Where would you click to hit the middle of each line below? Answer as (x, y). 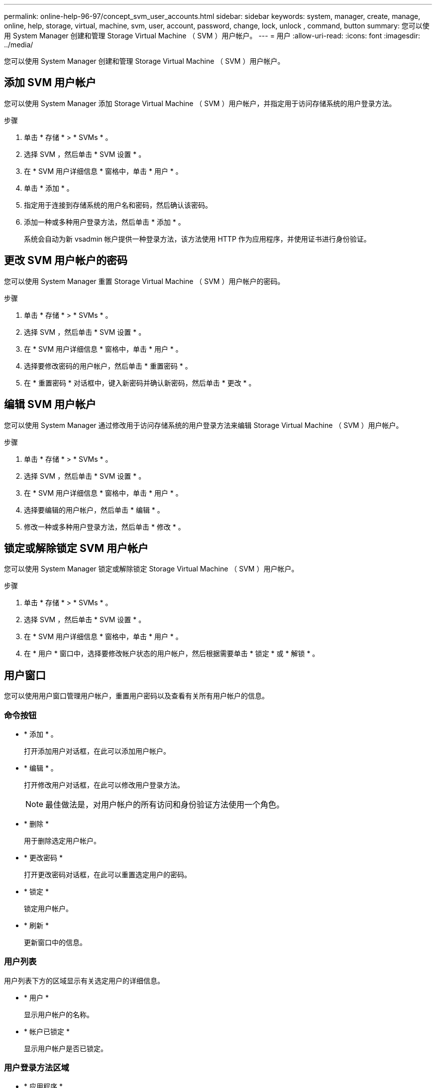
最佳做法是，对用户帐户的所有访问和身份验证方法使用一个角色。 (165, 804)
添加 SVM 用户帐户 (50, 83)
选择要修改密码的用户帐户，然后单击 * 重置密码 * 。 (108, 366)
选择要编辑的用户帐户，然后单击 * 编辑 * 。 (94, 510)
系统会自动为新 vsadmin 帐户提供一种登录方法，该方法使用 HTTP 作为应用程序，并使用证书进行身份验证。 (197, 239)
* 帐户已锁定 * (47, 1031)
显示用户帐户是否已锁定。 (66, 1048)
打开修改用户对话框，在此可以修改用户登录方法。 (104, 785)
